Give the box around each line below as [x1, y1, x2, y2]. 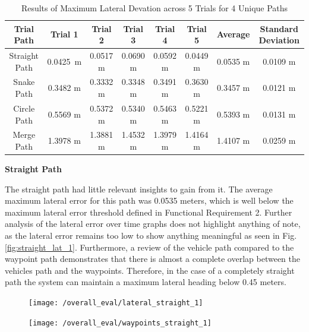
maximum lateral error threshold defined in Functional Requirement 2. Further [5, 205, 292, 218]
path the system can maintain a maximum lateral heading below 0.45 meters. [5, 276, 286, 288]
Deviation [258, 34, 299, 46]
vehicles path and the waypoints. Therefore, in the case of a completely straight [5, 264, 295, 276]
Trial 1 [50, 28, 78, 40]
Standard [260, 22, 298, 34]
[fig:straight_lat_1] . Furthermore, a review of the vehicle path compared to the [5, 241, 294, 253]
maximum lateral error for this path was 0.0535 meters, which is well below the [5, 194, 294, 207]
